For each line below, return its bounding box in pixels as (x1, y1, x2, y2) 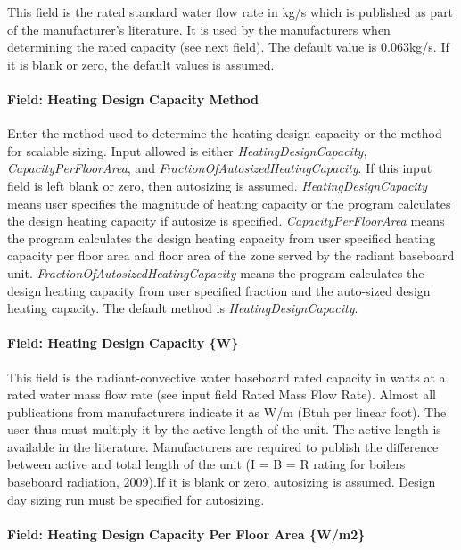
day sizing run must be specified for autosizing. (7, 489, 265, 508)
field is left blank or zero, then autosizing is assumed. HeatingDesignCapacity (7, 176, 428, 194)
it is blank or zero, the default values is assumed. (7, 54, 275, 73)
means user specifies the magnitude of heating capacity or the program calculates (7, 193, 451, 212)
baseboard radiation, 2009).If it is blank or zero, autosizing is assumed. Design (7, 472, 436, 491)
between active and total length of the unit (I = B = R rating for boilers (7, 455, 406, 473)
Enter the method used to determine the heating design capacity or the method (7, 124, 442, 143)
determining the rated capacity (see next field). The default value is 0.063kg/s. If (7, 37, 449, 56)
